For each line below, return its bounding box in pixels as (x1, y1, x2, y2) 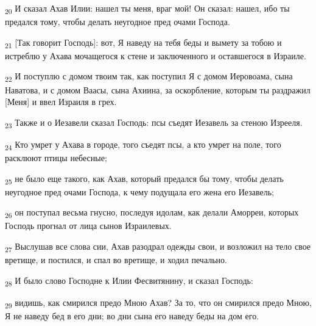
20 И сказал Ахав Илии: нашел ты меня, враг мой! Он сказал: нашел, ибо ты (5, 2, 290, 16)
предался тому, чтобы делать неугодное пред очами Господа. (5, 15, 230, 28)
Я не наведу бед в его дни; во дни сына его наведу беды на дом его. (5, 310, 259, 322)
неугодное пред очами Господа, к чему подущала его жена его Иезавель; (5, 185, 274, 198)
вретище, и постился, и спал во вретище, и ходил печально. (5, 253, 227, 266)
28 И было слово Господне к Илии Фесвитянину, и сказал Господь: (5, 273, 253, 288)
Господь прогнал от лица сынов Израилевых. (5, 219, 172, 232)
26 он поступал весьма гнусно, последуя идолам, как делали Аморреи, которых (5, 206, 299, 220)
